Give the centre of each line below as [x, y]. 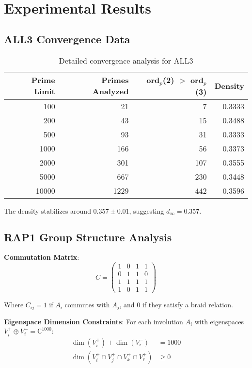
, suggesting [147, 210]
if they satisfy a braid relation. [188, 305]
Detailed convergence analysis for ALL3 [126, 60]
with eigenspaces [219, 321]
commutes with [87, 305]
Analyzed [110, 91]
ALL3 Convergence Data [67, 39]
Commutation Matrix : [42, 257]
